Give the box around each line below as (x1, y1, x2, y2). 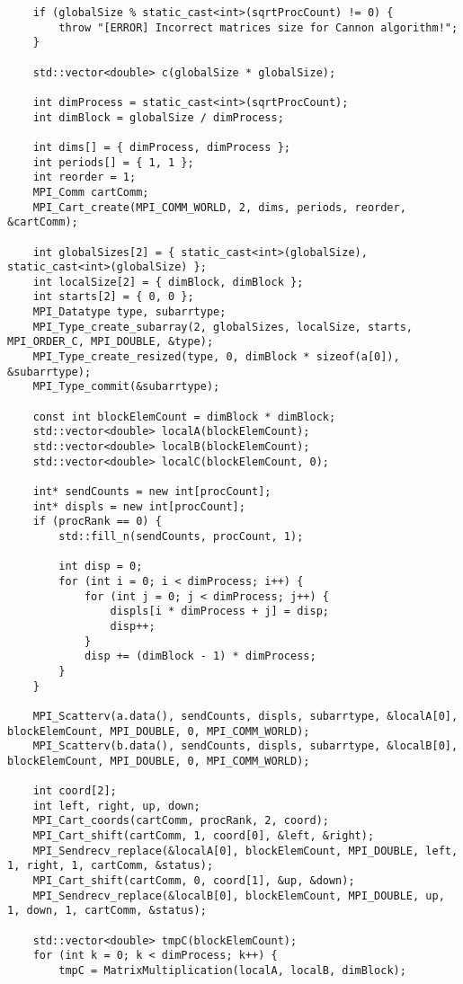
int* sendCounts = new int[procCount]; (32, 485, 272, 498)
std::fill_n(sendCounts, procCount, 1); (58, 529, 304, 543)
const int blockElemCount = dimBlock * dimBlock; (32, 410, 336, 423)
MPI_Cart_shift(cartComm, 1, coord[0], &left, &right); (32, 829, 375, 843)
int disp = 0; (58, 560, 143, 573)
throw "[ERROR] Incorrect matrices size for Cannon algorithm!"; (58, 21, 459, 34)
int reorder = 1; (32, 171, 137, 184)
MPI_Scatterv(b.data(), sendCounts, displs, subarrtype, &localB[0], (32, 740, 459, 753)
